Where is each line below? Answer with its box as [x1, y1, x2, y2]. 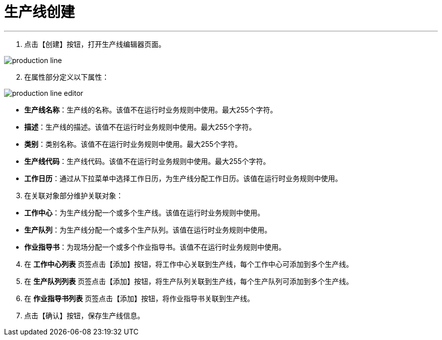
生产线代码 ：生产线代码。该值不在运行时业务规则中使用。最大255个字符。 [24, 156, 270, 165]
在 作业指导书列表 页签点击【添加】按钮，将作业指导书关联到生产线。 [24, 294, 254, 303]
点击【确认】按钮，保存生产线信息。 [24, 311, 144, 320]
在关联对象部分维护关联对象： [24, 191, 123, 200]
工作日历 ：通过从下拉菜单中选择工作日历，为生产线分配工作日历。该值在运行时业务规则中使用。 [24, 174, 342, 183]
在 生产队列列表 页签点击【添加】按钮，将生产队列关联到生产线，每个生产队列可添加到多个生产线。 [24, 276, 353, 286]
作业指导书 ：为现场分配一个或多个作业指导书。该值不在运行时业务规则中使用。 [24, 242, 286, 251]
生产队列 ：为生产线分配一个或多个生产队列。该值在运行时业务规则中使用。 [24, 225, 271, 234]
